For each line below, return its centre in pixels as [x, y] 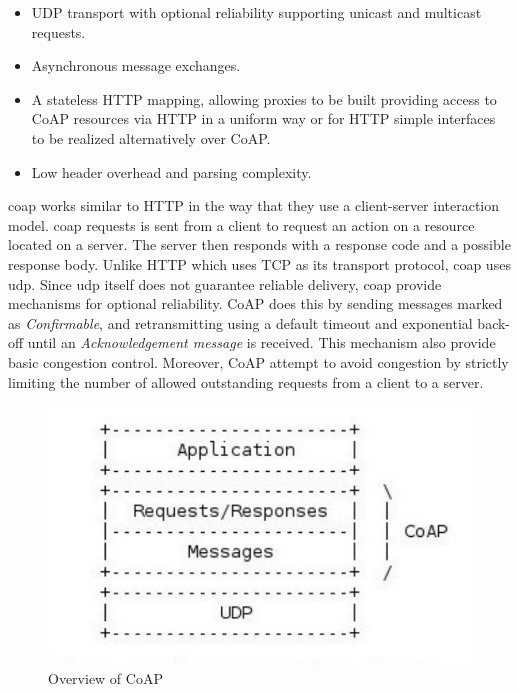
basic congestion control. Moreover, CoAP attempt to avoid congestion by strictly [258, 361]
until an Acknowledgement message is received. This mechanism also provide [261, 342]
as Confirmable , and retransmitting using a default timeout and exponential [240, 322]
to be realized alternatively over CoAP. [151, 137]
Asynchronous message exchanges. [136, 65]
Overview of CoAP [105, 678]
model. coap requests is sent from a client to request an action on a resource [241, 224]
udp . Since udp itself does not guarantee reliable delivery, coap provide [225, 283]
